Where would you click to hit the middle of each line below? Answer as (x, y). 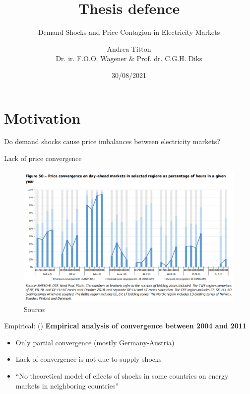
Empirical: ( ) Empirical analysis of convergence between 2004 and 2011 (125, 326)
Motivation (42, 118)
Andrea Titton (129, 48)
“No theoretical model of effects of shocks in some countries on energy (122, 376)
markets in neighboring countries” (67, 385)
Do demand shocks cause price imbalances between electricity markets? (112, 141)
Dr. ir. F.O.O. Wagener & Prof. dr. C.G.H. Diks (129, 58)
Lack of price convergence (43, 158)
